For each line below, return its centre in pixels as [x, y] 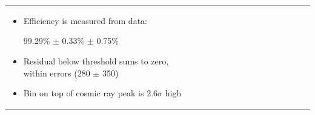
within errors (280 [57, 73]
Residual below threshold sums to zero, [96, 61]
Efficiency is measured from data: [85, 20]
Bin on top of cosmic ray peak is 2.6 [91, 93]
